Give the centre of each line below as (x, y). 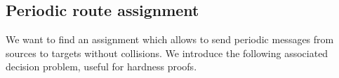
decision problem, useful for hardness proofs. (101, 67)
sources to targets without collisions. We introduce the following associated (167, 53)
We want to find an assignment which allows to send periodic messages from (170, 39)
